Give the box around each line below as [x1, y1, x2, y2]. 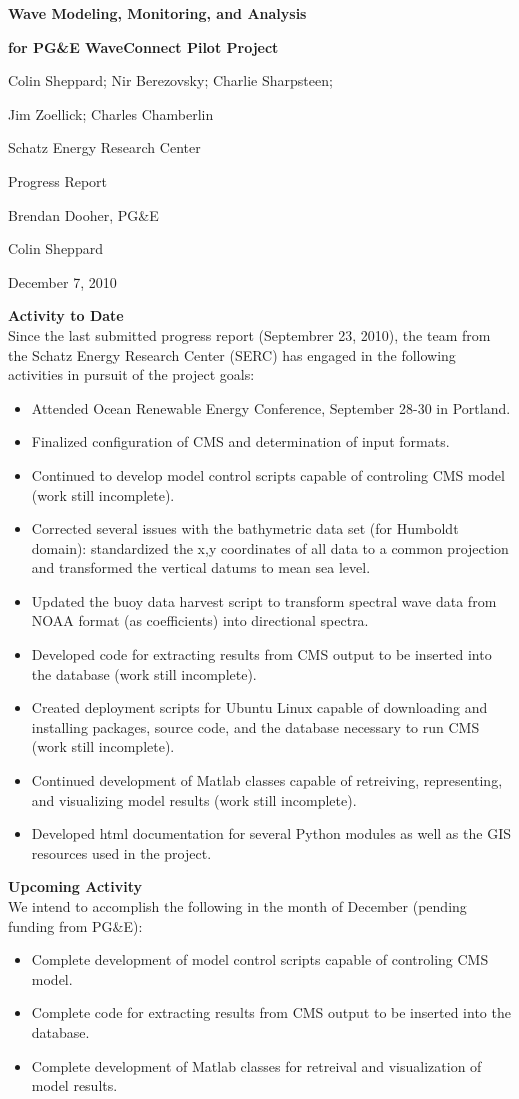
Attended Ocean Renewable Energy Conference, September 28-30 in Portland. [31, 397, 511, 418]
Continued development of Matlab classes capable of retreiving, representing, [31, 770, 503, 791]
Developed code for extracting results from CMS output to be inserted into [31, 644, 492, 665]
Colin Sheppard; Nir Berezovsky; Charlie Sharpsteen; [8, 70, 333, 91]
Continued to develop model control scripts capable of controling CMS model [31, 464, 505, 485]
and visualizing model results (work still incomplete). [31, 789, 357, 810]
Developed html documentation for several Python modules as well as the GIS [31, 823, 511, 844]
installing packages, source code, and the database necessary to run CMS [31, 716, 480, 737]
